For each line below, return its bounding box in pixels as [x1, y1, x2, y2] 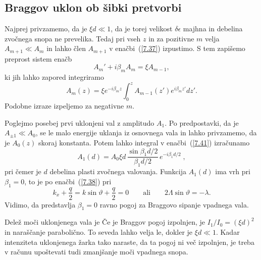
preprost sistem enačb [5, 53, 72, 64]
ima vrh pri [215, 166, 250, 177]
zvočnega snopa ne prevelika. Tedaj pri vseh [5, 33, 141, 43]
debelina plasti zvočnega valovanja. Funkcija [49, 166, 186, 177]
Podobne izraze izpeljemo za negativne [5, 100, 124, 111]
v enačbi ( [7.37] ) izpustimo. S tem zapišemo [109, 43, 245, 54]
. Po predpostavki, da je [165, 117, 239, 128]
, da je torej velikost [111, 23, 173, 34]
